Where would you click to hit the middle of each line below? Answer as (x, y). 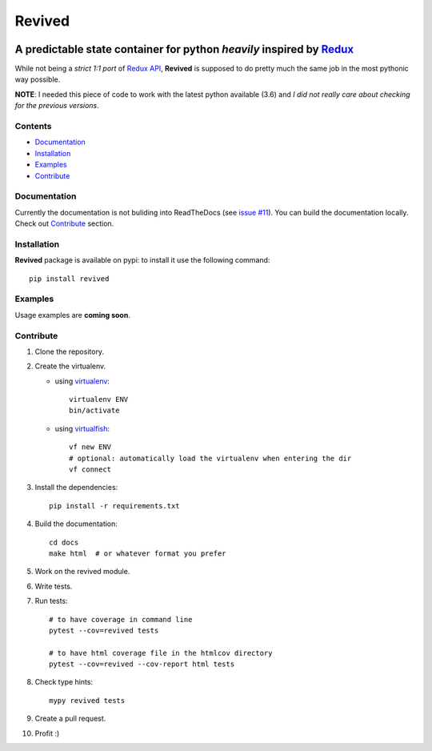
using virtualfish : (82, 428)
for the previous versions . (57, 106)
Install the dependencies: (76, 488)
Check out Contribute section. (64, 223)
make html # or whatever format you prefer (138, 553)
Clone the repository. (69, 351)
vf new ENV (90, 447)
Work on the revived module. (82, 572)
